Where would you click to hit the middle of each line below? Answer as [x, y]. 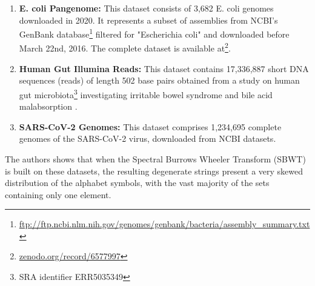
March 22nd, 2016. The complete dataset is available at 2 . [125, 47]
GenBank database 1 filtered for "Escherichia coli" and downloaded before [154, 33]
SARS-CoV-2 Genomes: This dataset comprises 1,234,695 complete [150, 126]
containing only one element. [58, 194]
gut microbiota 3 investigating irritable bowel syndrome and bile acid [146, 93]
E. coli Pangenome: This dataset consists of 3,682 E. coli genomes [146, 8]
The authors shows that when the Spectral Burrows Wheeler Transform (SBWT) [155, 158]
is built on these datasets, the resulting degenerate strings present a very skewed [154, 171]
